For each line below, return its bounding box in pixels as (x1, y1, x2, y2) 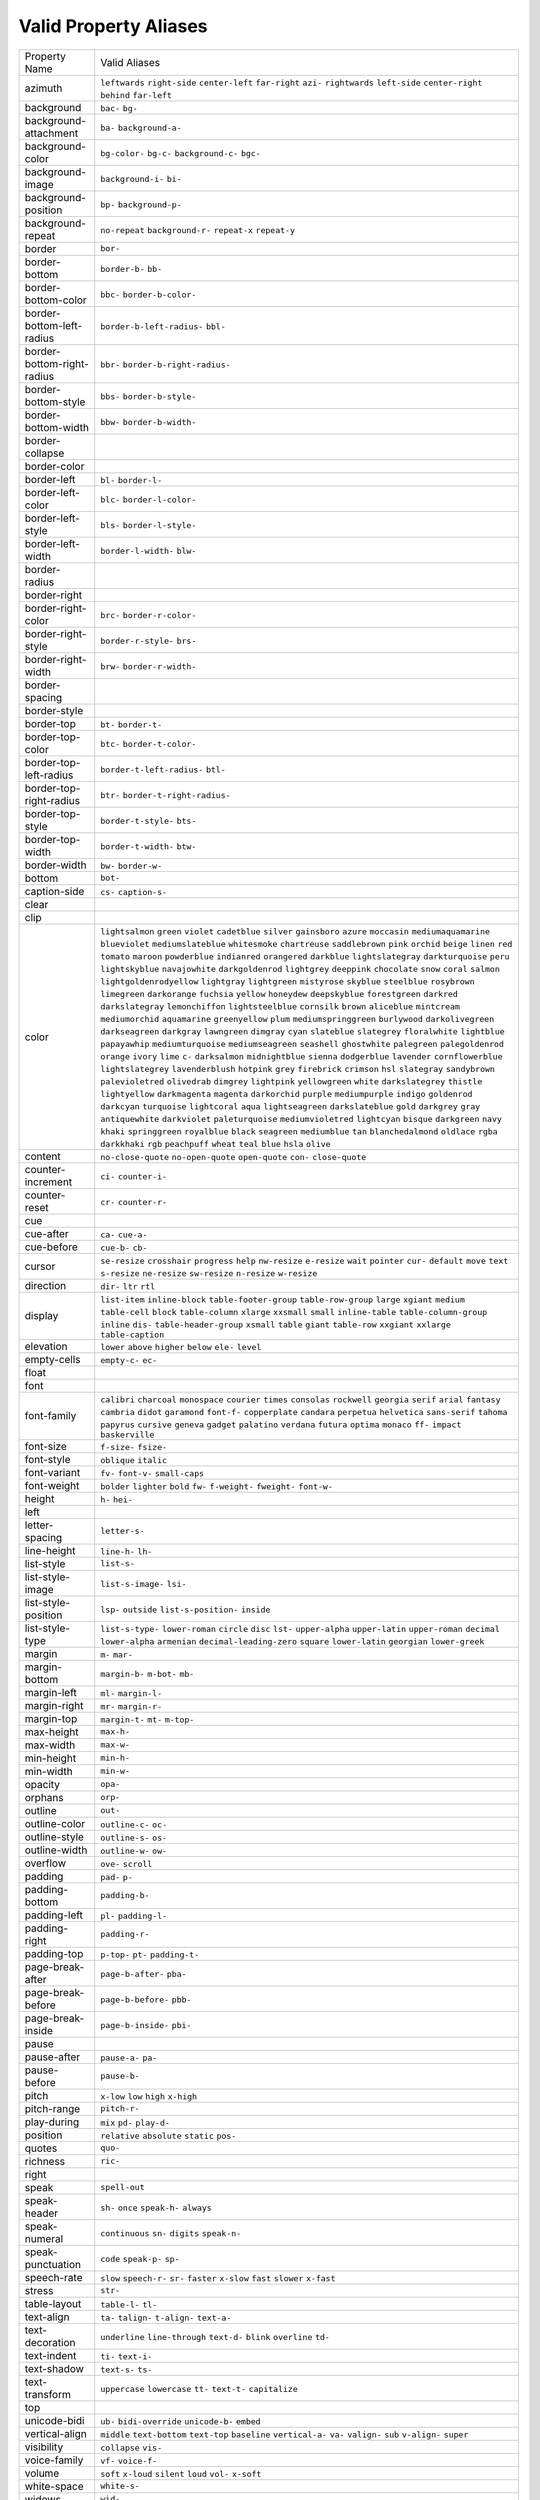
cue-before (24, 1240, 79, 1254)
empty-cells (24, 1352, 81, 1366)
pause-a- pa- (100, 2052, 158, 2063)
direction (24, 1278, 67, 1292)
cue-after (24, 1226, 69, 1240)
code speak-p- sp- (100, 2253, 180, 2264)
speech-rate (24, 2270, 84, 2284)
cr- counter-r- (100, 1196, 168, 1207)
